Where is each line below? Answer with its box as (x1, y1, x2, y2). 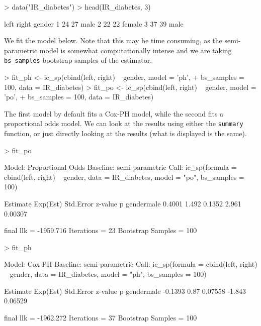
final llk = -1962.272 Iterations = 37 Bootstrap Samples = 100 (4, 312, 197, 322)
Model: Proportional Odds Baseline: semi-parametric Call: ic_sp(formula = (4, 162, 237, 172)
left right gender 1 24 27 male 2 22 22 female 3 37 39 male (4, 18, 184, 29)
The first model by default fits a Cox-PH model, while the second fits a (4, 108, 224, 119)
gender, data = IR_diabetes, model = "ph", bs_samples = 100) (10, 269, 207, 279)
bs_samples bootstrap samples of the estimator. (4, 55, 152, 65)
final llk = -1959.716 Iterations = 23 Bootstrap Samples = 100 (4, 225, 197, 236)
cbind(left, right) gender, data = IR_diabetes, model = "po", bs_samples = (4, 171, 244, 182)
